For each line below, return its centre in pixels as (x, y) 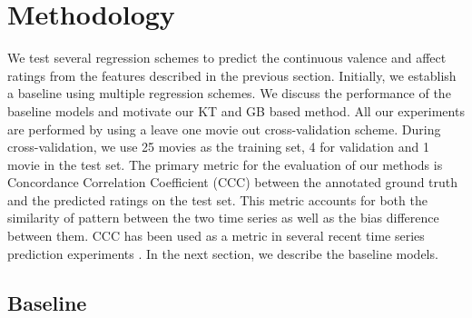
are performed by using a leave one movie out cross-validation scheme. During (224, 129)
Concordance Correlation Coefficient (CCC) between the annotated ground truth (233, 182)
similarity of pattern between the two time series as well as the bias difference (223, 218)
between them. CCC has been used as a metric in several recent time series (216, 236)
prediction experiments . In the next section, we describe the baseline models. (223, 253)
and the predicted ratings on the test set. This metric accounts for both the (217, 199)
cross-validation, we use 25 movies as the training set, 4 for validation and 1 (218, 147)
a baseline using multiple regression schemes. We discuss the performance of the (229, 93)
